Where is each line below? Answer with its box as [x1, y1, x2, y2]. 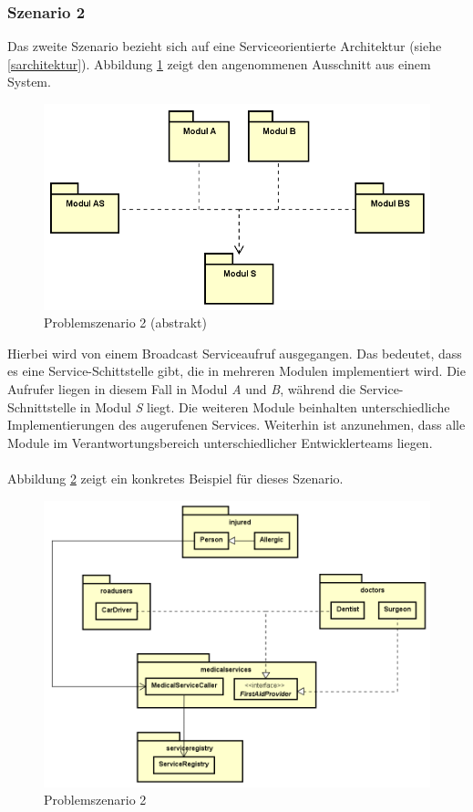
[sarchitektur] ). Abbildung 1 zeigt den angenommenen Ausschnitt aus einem [7, 54, 431, 73]
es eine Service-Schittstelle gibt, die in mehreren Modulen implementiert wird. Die [7, 361, 466, 380]
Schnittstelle [7, 397, 77, 416]
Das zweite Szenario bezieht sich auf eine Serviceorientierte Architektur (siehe [7, 36, 442, 56]
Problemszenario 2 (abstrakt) [44, 313, 207, 332]
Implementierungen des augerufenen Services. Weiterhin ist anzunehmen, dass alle [7, 415, 466, 434]
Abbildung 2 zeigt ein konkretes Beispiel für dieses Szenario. [7, 469, 344, 487]
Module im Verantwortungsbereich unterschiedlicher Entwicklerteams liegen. [7, 432, 433, 452]
